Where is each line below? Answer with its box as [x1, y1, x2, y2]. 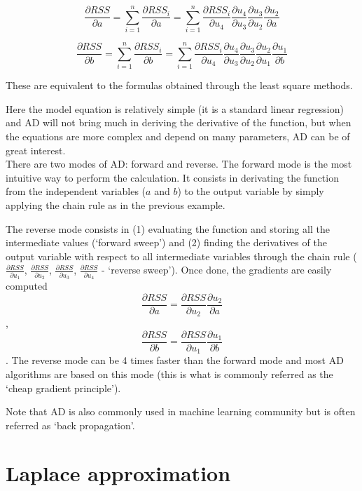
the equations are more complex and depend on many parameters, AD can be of [6, 129, 350, 144]
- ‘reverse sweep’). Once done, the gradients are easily [102, 262, 332, 277]
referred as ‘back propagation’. [6, 417, 135, 432]
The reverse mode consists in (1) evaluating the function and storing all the [6, 221, 330, 236]
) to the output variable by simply [177, 184, 324, 199]
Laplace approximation [6, 459, 231, 487]
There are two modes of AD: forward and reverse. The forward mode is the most [6, 156, 352, 171]
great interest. [6, 142, 66, 157]
